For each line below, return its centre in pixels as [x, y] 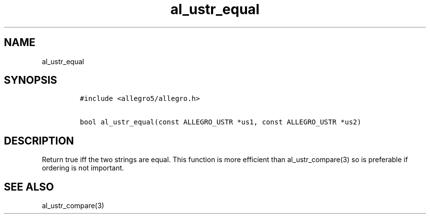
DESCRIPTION [39, 141]
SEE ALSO [29, 187]
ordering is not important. [83, 168]
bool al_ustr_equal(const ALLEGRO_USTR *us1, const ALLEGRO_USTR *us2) [220, 122]
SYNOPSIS [31, 80]
